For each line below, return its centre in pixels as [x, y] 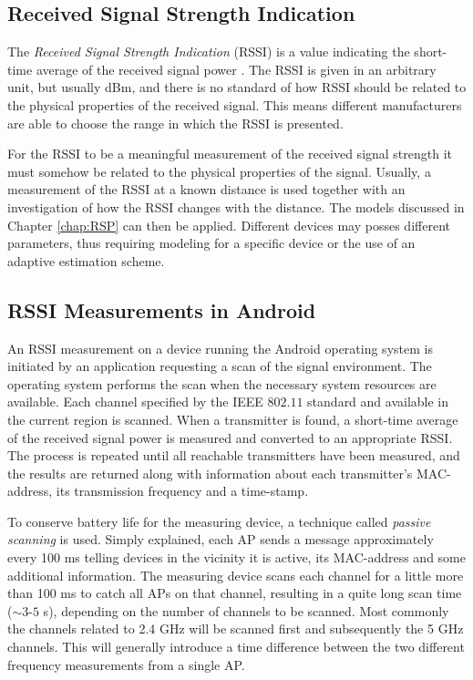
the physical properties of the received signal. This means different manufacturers [235, 104]
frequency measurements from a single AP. [126, 664]
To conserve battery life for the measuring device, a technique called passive [219, 521]
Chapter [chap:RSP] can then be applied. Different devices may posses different [229, 225]
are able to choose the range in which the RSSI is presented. [175, 123]
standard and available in [378, 402]
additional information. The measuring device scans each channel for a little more [236, 575]
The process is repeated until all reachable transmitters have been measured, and [234, 455]
